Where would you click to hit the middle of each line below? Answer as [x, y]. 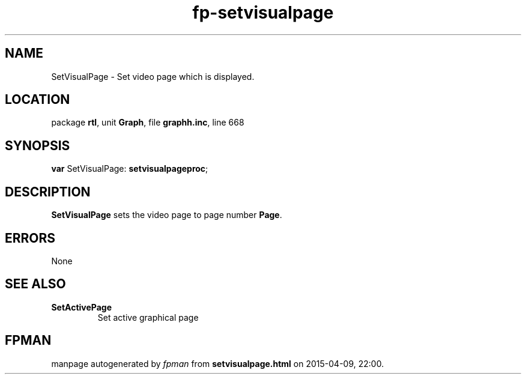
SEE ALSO [35, 284]
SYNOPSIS [38, 145]
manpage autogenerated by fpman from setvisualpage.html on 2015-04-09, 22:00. [218, 363]
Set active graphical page [148, 317]
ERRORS [30, 238]
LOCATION [38, 100]
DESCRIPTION [48, 192]
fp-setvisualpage [263, 13]
